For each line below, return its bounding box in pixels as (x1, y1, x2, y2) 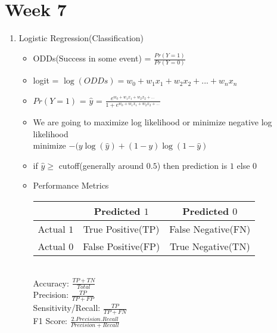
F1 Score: (33, 314, 67, 327)
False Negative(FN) (169, 222, 251, 236)
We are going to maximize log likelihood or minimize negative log (33, 116, 272, 128)
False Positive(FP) (83, 239, 160, 254)
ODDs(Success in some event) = (33, 52, 151, 64)
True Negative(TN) (169, 239, 250, 254)
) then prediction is (157, 159, 228, 171)
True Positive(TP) (83, 222, 160, 236)
